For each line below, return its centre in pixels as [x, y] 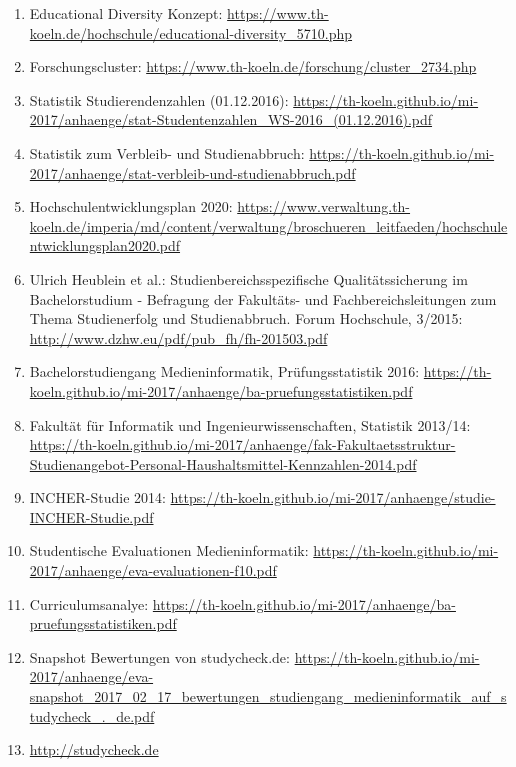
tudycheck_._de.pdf [92, 715]
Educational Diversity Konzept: [126, 13]
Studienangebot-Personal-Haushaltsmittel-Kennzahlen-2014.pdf [223, 463]
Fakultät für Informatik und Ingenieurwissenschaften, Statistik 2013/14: [250, 424]
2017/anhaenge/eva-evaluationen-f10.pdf [153, 570]
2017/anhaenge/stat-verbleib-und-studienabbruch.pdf [192, 172]
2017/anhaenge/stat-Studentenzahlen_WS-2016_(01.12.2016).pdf [231, 119]
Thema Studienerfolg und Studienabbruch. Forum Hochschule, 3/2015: [246, 318]
